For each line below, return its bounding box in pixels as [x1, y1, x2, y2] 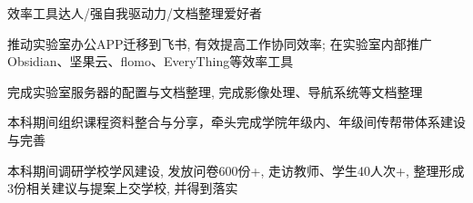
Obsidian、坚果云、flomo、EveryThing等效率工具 [7, 52, 294, 71]
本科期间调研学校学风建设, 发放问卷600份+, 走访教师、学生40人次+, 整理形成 [7, 160, 465, 179]
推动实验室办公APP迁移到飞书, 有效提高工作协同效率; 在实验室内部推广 [7, 34, 432, 53]
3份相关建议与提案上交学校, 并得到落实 [7, 179, 238, 198]
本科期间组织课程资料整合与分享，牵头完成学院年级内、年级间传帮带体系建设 [7, 112, 466, 131]
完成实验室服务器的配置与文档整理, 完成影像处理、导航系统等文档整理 [7, 82, 423, 101]
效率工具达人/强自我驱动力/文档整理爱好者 [7, 4, 262, 22]
